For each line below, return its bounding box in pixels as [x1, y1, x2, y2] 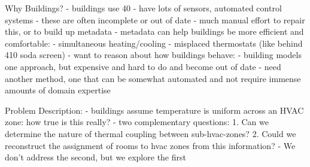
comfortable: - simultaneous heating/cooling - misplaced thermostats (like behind [5, 37, 303, 49]
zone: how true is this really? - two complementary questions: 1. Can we [5, 116, 269, 128]
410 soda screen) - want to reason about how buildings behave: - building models [5, 48, 302, 61]
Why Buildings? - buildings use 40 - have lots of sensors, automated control [5, 2, 282, 14]
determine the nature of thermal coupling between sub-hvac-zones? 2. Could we [5, 127, 296, 139]
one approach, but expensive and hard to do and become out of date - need [5, 60, 281, 72]
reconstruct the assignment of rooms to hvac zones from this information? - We [5, 139, 296, 151]
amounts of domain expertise [5, 84, 111, 96]
